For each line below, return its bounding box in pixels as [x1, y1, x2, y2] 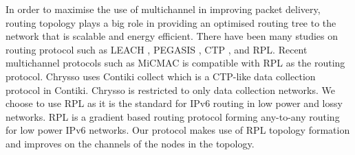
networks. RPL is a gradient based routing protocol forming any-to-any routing [6, 109, 340, 123]
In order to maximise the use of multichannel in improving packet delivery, [6, 2, 321, 16]
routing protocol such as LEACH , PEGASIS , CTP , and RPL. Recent [6, 42, 308, 56]
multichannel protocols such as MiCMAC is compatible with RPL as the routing [6, 56, 345, 70]
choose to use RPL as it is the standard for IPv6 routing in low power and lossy [6, 96, 343, 110]
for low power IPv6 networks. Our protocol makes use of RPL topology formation [6, 123, 350, 137]
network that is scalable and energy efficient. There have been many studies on [6, 29, 338, 43]
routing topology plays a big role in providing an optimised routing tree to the [6, 15, 336, 29]
